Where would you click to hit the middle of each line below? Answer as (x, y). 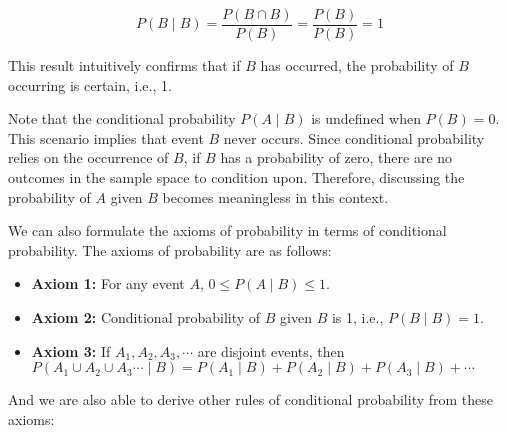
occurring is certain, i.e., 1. (90, 84)
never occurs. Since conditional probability (354, 137)
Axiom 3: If (71, 350)
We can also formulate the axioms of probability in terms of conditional (227, 230)
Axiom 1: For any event (108, 283)
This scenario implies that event (106, 137)
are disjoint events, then (271, 350)
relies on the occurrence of (88, 157)
